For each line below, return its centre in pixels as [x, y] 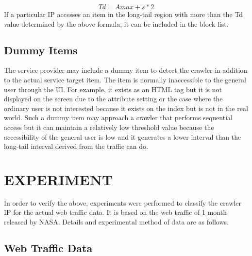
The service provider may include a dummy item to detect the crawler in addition [126, 70]
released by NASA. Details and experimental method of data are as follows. [116, 222]
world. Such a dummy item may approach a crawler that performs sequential [118, 118]
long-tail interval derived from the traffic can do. [76, 146]
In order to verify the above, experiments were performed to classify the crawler [123, 202]
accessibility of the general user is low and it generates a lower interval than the [123, 136]
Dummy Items [41, 50]
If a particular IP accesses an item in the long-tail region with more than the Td [124, 14]
